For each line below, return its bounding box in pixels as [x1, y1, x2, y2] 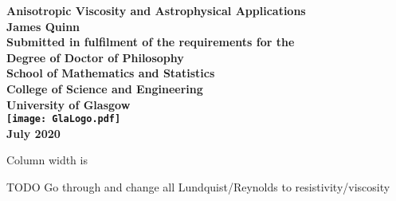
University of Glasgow [6, 96, 131, 112]
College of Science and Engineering [6, 80, 203, 97]
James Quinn [6, 18, 80, 34]
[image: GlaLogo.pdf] [6, 113, 121, 125]
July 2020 [6, 124, 61, 141]
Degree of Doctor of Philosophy [6, 49, 184, 65]
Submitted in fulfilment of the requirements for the [6, 33, 295, 50]
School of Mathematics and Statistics [6, 65, 215, 81]
